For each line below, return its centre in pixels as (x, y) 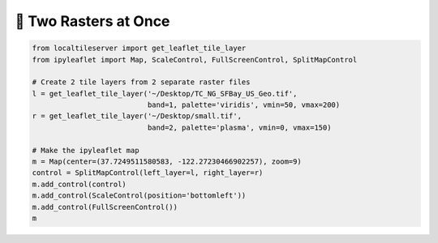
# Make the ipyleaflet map (86, 150)
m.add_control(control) (79, 184)
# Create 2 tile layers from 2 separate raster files (141, 82)
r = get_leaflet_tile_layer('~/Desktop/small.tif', (137, 116)
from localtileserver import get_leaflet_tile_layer (139, 48)
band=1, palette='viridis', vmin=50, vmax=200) (244, 105)
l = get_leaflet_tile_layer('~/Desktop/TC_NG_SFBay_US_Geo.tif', (165, 94)
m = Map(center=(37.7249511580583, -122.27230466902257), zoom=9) (167, 162)
